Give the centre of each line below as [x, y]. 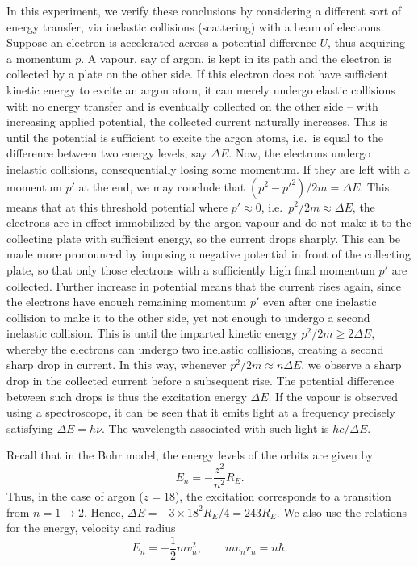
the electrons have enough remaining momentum [127, 302]
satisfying [30, 428]
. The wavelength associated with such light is [215, 428]
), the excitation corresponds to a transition [283, 496]
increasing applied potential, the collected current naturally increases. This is [197, 122]
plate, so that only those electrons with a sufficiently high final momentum [191, 269]
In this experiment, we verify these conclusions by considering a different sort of [204, 10]
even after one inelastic [320, 302]
